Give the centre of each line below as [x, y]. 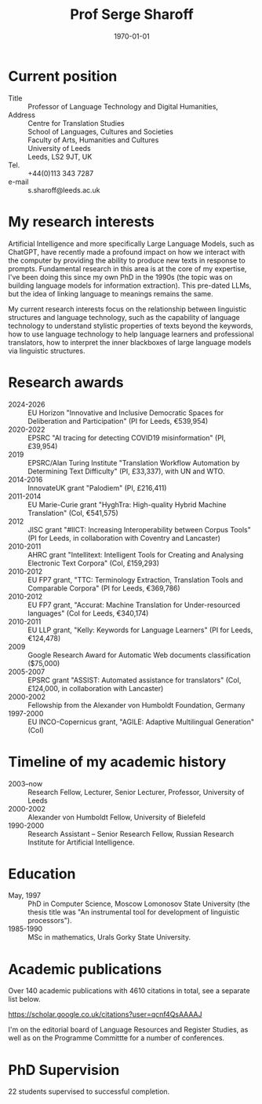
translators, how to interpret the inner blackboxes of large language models [130, 342]
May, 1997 [25, 896]
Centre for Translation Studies [76, 123]
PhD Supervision [64, 1070]
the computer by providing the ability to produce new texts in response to [127, 260]
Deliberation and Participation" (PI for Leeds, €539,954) [118, 421]
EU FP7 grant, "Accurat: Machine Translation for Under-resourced [134, 605]
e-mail [18, 182]
